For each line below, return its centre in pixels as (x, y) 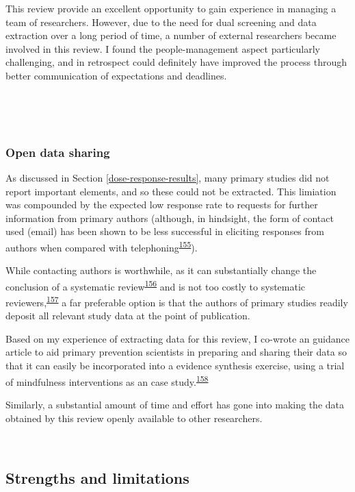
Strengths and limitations (97, 478)
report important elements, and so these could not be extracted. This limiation (171, 191)
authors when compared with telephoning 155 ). (102, 246)
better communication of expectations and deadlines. (116, 75)
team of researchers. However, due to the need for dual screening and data (161, 22)
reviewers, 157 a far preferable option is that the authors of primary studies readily (177, 301)
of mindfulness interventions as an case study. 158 (107, 380)
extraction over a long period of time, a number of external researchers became (171, 35)
